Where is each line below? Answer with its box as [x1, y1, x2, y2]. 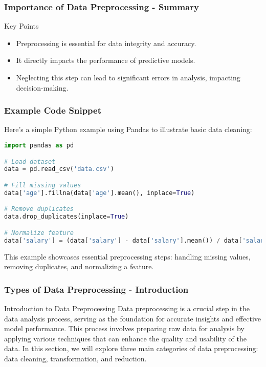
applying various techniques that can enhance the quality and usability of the [4, 333, 247, 343]
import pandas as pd [4, 142, 74, 149]
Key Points [4, 20, 39, 31]
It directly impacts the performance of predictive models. [16, 55, 195, 66]
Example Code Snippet [4, 104, 102, 117]
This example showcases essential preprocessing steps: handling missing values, [4, 251, 251, 262]
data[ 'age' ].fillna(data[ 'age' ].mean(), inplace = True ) [4, 189, 195, 197]
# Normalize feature [4, 229, 74, 236]
